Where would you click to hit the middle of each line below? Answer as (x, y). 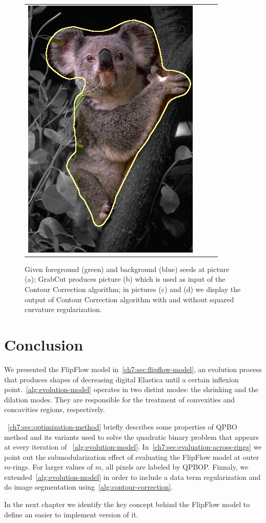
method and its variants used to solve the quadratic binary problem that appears (131, 437)
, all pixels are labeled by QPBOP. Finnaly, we (175, 467)
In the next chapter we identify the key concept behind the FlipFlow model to (127, 504)
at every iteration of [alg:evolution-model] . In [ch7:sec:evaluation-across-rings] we (133, 447)
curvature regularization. (63, 309)
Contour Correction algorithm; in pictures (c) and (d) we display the (133, 289)
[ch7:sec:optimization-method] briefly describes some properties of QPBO (122, 426)
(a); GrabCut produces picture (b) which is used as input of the (125, 279)
